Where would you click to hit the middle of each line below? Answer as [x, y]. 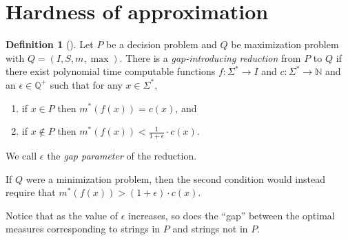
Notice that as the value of [62, 215]
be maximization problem [285, 44]
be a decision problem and [162, 44]
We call [21, 155]
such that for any [86, 84]
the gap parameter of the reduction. [122, 155]
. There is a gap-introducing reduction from [210, 57]
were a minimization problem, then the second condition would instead [175, 178]
